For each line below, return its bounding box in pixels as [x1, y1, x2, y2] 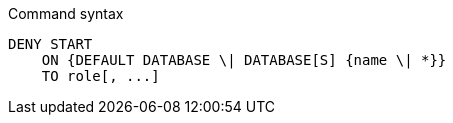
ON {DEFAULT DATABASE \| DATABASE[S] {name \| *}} [41, 52, 447, 68]
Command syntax [8, 5, 124, 22]
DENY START [8, 36, 93, 52]
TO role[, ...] [41, 68, 160, 84]
